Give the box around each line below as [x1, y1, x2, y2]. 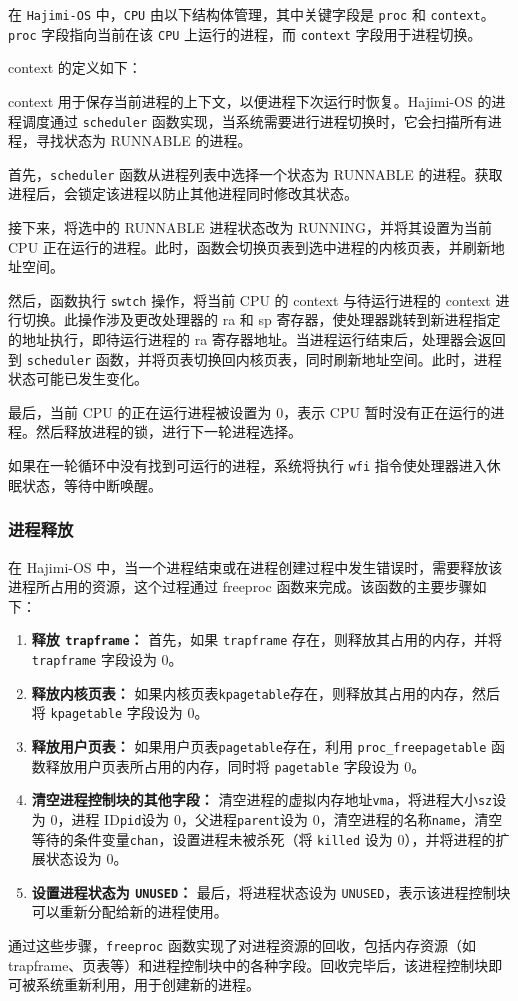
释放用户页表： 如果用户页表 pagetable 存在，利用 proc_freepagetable [31, 735, 487, 756]
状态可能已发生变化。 [8, 368, 148, 389]
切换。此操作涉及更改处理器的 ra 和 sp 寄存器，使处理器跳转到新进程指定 [21, 309, 501, 330]
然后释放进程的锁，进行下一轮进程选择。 [35, 421, 302, 442]
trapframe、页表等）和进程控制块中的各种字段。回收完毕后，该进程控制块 [8, 954, 489, 975]
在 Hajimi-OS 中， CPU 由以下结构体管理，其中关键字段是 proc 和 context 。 [8, 4, 495, 24]
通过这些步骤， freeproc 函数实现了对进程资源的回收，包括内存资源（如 [8, 935, 476, 956]
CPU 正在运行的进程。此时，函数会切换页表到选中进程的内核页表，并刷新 [8, 236, 491, 257]
